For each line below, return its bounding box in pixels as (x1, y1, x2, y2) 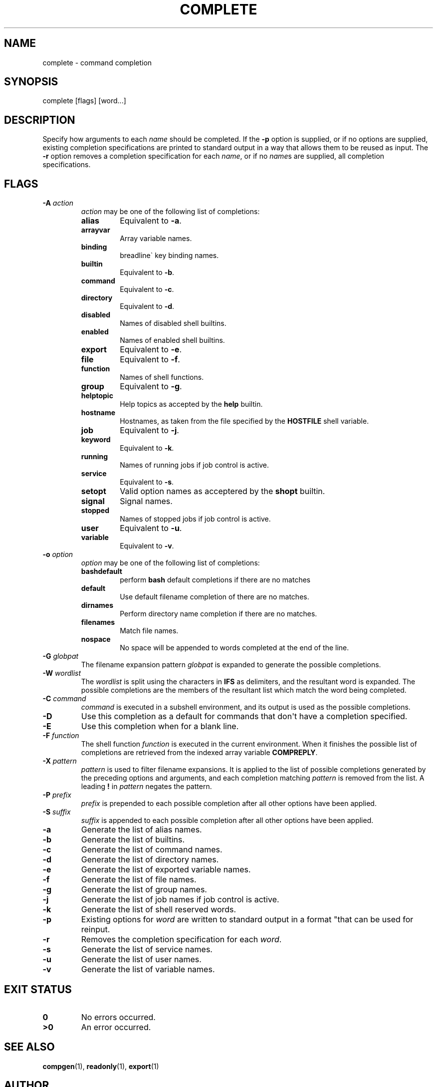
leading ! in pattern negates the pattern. (81, 782, 212, 791)
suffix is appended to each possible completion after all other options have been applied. (81, 816, 374, 825)
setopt (81, 486, 106, 497)
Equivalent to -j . (120, 425, 179, 436)
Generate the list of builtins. (81, 834, 185, 845)
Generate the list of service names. (81, 944, 213, 955)
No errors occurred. (81, 1012, 156, 1022)
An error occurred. (81, 1022, 151, 1032)
